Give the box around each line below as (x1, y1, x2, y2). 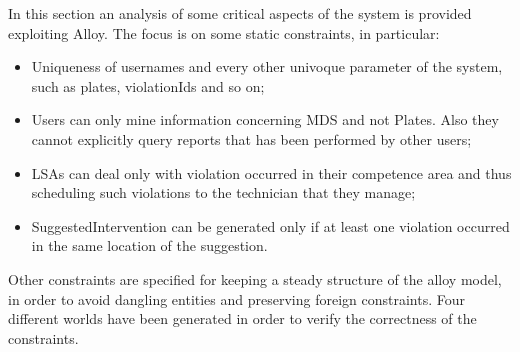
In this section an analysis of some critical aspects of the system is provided (8, 3, 472, 23)
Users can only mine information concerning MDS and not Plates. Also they (31, 109, 499, 130)
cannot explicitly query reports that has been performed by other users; (31, 128, 472, 149)
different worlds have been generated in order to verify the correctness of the (8, 308, 477, 329)
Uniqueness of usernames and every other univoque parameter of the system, (31, 56, 503, 77)
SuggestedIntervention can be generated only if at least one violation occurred (31, 215, 510, 236)
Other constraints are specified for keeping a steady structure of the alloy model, (8, 268, 502, 289)
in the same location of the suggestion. (31, 235, 268, 256)
